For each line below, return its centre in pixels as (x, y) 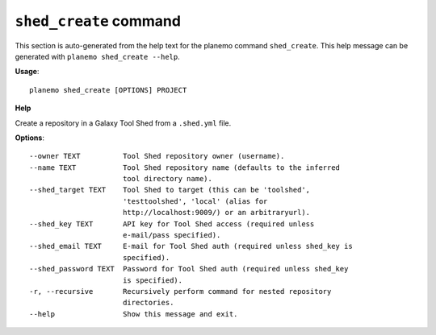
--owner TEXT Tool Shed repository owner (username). (157, 156)
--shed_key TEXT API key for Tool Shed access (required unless (172, 224)
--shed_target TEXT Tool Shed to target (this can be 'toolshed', (170, 190)
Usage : (27, 72)
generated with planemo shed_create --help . (98, 56)
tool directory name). (168, 179)
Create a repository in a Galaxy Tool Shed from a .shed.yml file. (123, 123)
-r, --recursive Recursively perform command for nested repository (180, 291)
